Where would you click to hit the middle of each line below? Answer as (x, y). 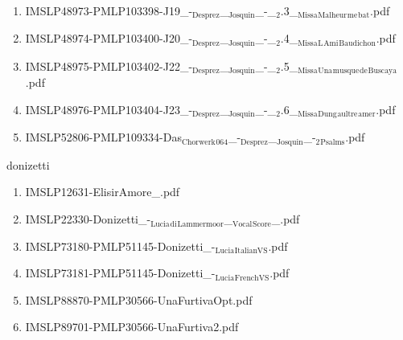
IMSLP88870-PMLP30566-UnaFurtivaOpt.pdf (139, 299)
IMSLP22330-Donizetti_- (88, 219)
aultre (347, 115)
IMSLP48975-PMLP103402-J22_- (109, 66)
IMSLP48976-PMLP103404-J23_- (109, 109)
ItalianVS (251, 251)
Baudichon (357, 43)
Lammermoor (200, 224)
